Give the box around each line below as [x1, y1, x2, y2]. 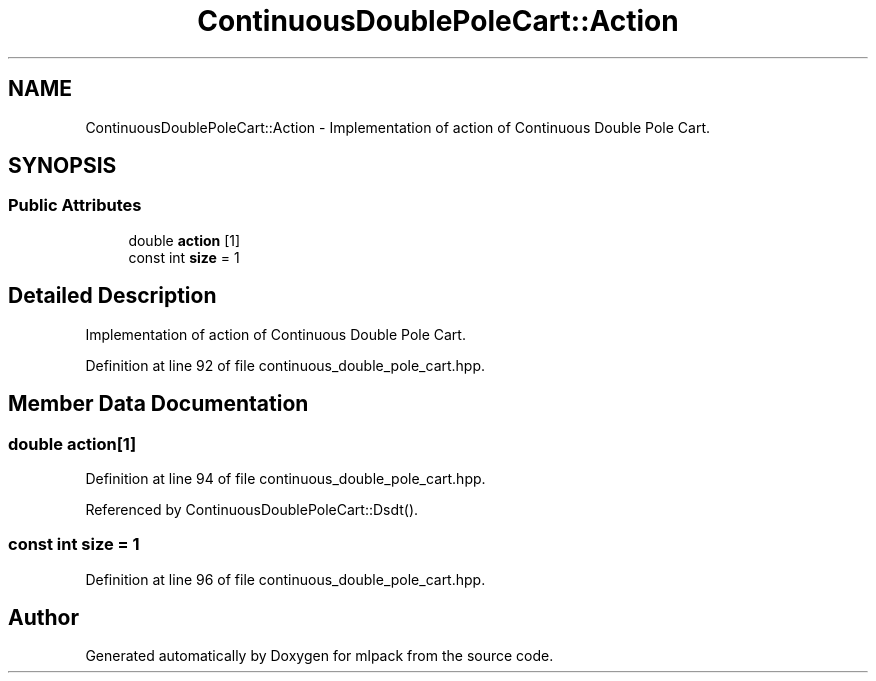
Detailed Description [8, 283, 217, 309]
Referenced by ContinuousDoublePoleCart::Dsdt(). [85, 500, 419, 518]
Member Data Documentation [8, 391, 309, 417]
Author [8, 605, 79, 631]
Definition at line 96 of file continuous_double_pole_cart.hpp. [85, 570, 486, 588]
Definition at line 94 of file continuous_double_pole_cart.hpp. [85, 469, 486, 487]
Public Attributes [8, 195, 142, 216]
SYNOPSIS [8, 153, 117, 179]
